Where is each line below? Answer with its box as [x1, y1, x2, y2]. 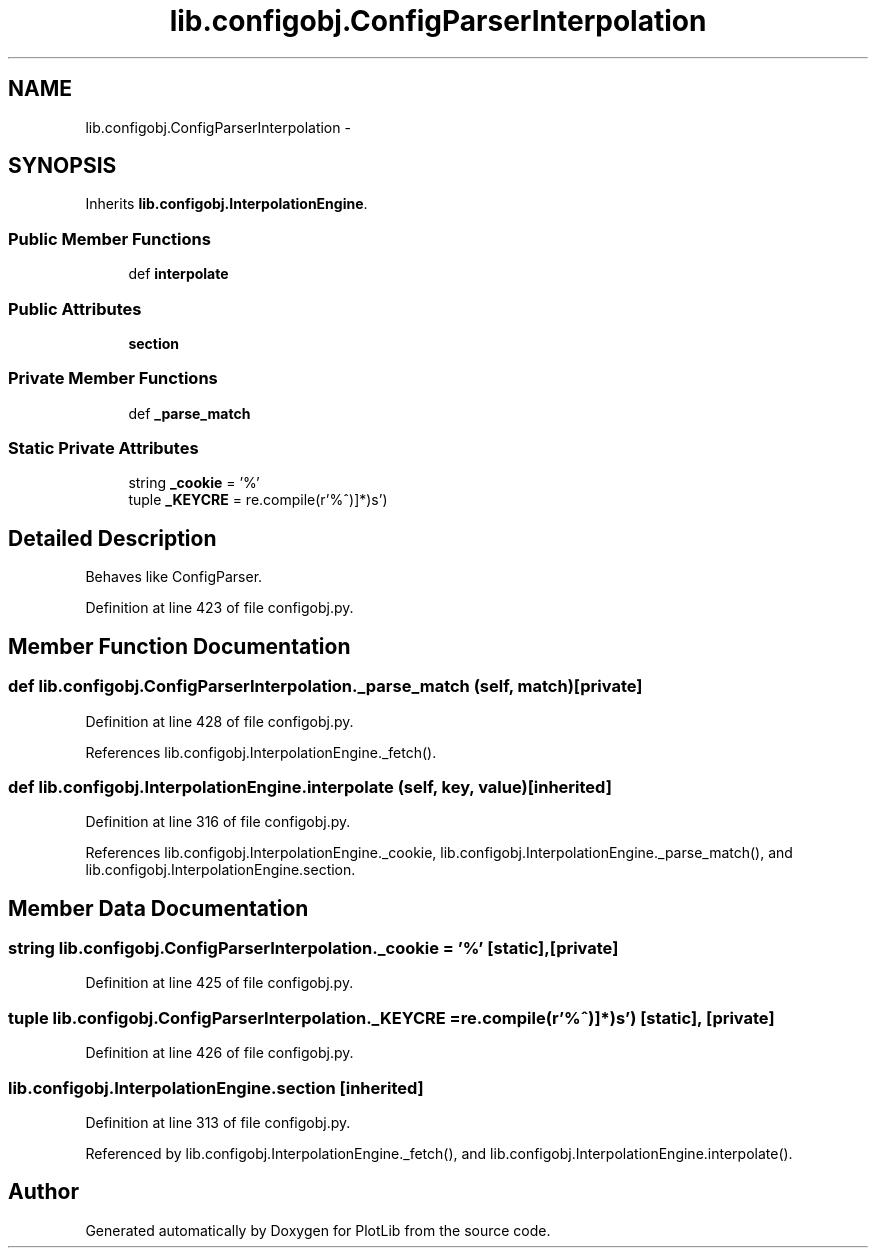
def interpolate [128, 265, 229, 283]
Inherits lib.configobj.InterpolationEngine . [85, 195, 368, 213]
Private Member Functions [8, 368, 218, 389]
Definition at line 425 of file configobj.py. [85, 974, 354, 992]
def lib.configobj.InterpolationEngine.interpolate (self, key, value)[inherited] [8, 776, 612, 797]
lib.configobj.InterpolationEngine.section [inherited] [8, 1077, 424, 1098]
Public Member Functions [8, 228, 211, 249]
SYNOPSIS [8, 153, 117, 179]
